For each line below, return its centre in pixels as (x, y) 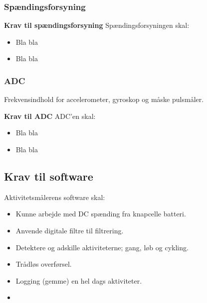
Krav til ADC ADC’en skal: (50, 116)
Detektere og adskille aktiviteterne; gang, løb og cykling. (102, 247)
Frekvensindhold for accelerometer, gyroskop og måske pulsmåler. (104, 99)
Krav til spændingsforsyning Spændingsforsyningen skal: (97, 25)
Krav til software (49, 176)
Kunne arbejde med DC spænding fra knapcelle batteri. (101, 214)
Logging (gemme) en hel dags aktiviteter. (79, 280)
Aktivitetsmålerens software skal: (55, 197)
